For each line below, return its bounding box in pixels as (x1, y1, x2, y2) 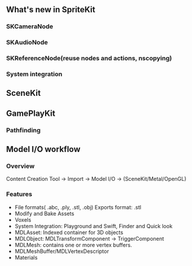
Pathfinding (6, 126, 41, 134)
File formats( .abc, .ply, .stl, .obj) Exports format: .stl (14, 203, 142, 210)
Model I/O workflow (6, 144, 81, 154)
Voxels (14, 216, 31, 223)
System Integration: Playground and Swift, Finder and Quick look (14, 222, 173, 229)
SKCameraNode (6, 22, 53, 31)
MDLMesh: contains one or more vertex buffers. (14, 241, 132, 248)
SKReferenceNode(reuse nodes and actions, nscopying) (6, 54, 172, 63)
